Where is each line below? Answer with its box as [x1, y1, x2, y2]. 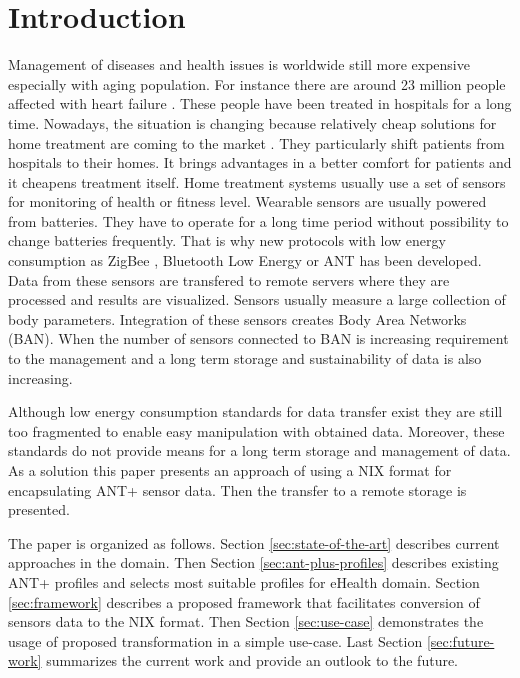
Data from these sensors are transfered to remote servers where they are [8, 269, 450, 290]
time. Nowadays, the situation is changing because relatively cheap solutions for [8, 112, 497, 133]
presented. [8, 499, 70, 520]
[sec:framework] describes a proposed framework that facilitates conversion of [8, 591, 480, 612]
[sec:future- [426, 630, 495, 651]
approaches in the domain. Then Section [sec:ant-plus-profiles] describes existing [8, 552, 499, 573]
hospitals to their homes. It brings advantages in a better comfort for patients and [8, 152, 512, 173]
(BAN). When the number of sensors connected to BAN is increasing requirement [8, 328, 509, 349]
